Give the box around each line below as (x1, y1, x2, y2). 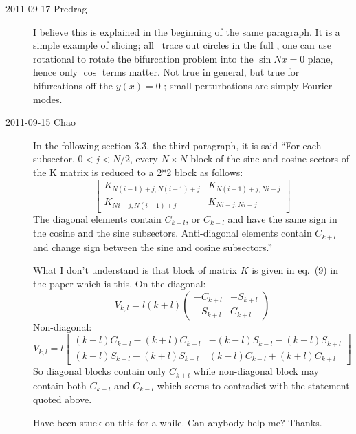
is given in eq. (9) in (252, 263, 338, 277)
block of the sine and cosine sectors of (190, 151, 350, 166)
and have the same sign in (227, 211, 337, 226)
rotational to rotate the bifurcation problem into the (33, 51, 254, 65)
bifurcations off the (33, 78, 113, 92)
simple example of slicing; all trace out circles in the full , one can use (33, 38, 331, 52)
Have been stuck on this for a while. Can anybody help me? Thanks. (33, 415, 322, 429)
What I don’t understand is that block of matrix (33, 263, 237, 277)
